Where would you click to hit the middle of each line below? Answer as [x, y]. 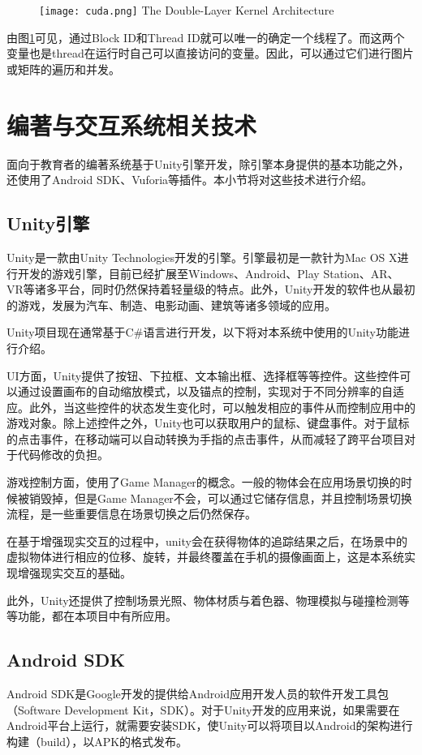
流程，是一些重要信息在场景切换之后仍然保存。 [131, 514]
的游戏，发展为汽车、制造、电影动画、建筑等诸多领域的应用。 [171, 305]
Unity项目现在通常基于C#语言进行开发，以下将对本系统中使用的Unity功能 [203, 332]
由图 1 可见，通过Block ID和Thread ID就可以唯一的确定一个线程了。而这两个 [206, 37]
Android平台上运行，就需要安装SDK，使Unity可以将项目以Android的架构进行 [210, 725]
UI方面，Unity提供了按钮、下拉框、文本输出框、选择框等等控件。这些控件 [203, 375]
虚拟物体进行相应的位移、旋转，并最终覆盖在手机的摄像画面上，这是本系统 [205, 557]
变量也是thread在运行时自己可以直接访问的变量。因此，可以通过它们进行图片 [210, 53]
